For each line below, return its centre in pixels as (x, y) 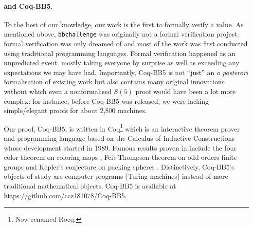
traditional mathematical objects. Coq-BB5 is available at (90, 186)
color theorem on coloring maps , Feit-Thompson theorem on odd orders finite (120, 157)
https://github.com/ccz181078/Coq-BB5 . (65, 195)
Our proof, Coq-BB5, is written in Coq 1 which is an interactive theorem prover (122, 128)
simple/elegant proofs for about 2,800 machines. (75, 110)
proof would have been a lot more (186, 91)
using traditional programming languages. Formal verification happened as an (120, 53)
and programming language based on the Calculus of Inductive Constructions (119, 138)
